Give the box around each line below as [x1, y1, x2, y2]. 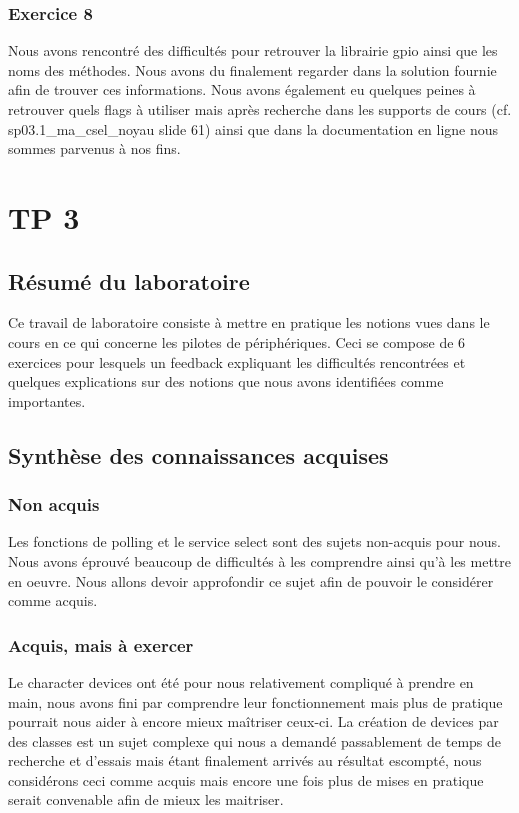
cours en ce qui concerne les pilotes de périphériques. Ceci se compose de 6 [8, 331, 466, 352]
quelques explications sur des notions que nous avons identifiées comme [8, 371, 444, 392]
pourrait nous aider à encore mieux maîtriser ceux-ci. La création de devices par [8, 711, 499, 732]
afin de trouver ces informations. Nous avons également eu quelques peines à [8, 79, 476, 100]
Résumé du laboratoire [8, 265, 250, 296]
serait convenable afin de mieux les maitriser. [8, 789, 284, 810]
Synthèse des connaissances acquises [8, 439, 389, 470]
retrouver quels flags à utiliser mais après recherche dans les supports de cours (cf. [8, 99, 512, 119]
